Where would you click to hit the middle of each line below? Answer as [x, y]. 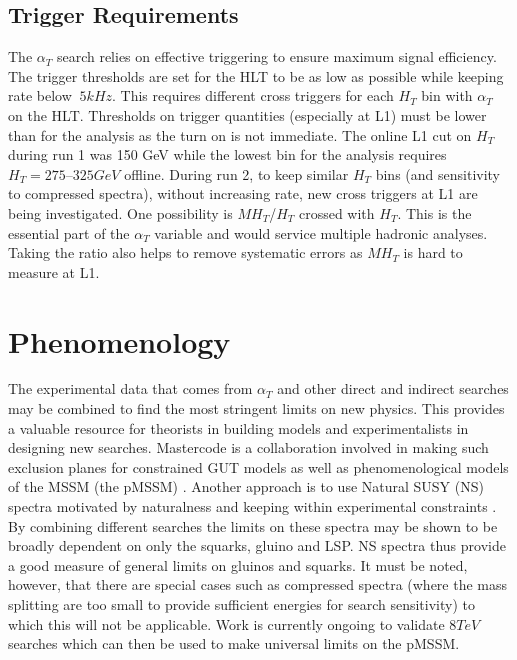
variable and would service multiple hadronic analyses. [321, 232]
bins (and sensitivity [437, 173]
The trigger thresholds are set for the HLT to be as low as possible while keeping [256, 75]
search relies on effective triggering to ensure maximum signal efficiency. [276, 56]
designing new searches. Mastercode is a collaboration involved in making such [248, 447]
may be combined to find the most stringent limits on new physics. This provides [256, 408]
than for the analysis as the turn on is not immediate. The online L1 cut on [240, 134]
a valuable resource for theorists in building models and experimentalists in [238, 427]
